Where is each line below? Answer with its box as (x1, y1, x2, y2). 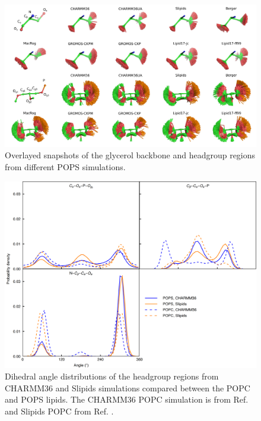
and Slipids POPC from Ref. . (5, 404, 114, 417)
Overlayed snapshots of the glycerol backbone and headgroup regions (5, 149, 256, 161)
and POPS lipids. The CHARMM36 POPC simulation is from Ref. (5, 393, 249, 406)
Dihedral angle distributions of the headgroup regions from (5, 370, 219, 382)
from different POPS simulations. (5, 160, 126, 173)
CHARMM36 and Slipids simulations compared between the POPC (5, 381, 250, 394)
